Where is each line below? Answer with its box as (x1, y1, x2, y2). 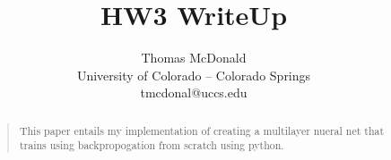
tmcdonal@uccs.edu (140, 83, 248, 102)
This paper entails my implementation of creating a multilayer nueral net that (19, 122, 385, 138)
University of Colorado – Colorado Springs (76, 65, 311, 84)
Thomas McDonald (141, 48, 247, 67)
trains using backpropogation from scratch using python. (19, 138, 284, 153)
